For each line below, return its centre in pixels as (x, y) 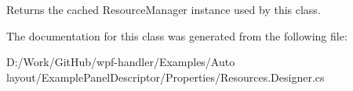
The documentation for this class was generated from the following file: (177, 35)
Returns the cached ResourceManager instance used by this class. (164, 9)
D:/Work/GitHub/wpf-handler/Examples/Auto (121, 62)
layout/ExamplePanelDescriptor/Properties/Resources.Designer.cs (166, 77)
